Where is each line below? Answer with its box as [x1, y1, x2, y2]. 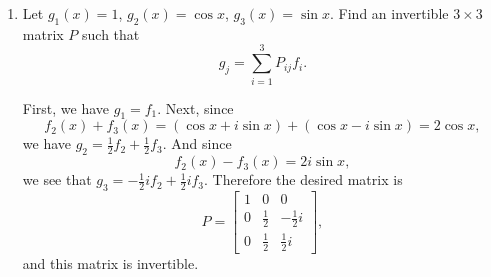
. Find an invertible [330, 3, 449, 23]
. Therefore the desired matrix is [204, 169, 403, 190]
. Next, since [157, 97, 234, 118]
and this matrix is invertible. [22, 252, 199, 273]
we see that [22, 169, 92, 190]
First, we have [22, 97, 110, 118]
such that [82, 23, 140, 44]
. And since [162, 133, 232, 154]
